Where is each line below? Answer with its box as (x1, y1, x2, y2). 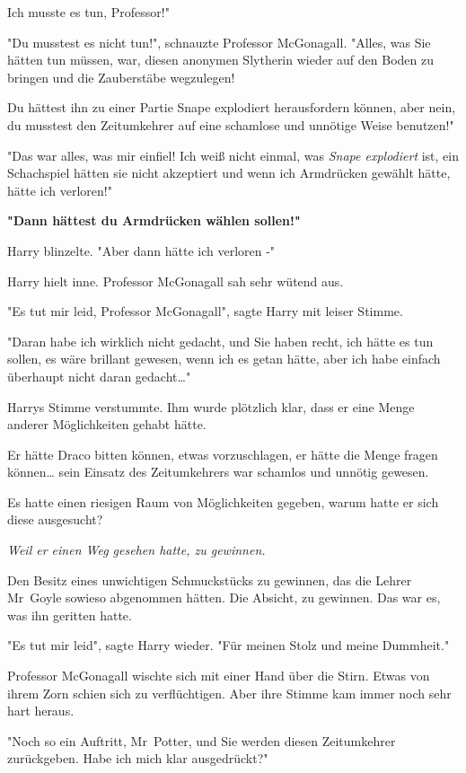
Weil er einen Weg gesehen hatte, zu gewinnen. (7, 540, 266, 559)
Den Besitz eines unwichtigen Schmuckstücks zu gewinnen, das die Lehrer (7, 570, 412, 589)
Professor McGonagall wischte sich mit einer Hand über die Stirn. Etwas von (7, 666, 430, 685)
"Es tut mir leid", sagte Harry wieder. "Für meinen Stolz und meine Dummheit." (7, 636, 450, 654)
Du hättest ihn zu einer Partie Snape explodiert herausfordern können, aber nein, (7, 98, 456, 117)
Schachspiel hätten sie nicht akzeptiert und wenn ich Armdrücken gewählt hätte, (7, 163, 451, 182)
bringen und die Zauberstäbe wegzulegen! (7, 67, 235, 86)
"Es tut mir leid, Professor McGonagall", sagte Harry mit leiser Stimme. (7, 302, 403, 321)
